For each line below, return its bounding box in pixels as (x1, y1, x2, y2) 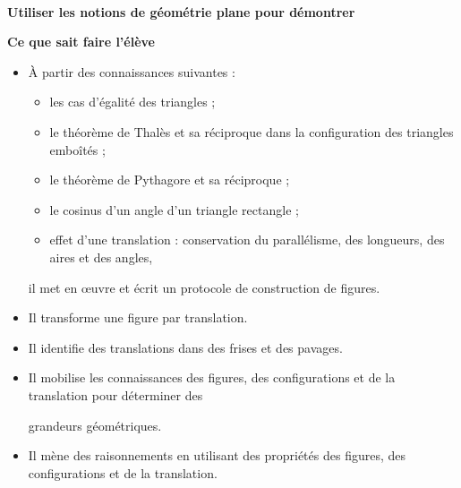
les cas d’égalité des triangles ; (49, 92, 216, 111)
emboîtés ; (49, 140, 106, 158)
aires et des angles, (49, 247, 153, 266)
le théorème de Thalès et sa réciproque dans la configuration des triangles (49, 122, 454, 141)
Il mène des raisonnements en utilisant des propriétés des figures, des (28, 446, 406, 465)
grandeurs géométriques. (28, 415, 162, 434)
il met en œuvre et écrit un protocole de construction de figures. (28, 278, 380, 296)
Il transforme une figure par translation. (28, 308, 248, 327)
